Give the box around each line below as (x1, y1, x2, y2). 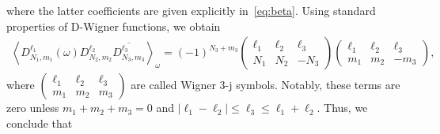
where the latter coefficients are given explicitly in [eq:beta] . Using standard (6, 2, 376, 18)
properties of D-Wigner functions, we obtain (6, 17, 221, 34)
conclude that (6, 114, 73, 131)
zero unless (6, 99, 59, 116)
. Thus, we (317, 99, 368, 116)
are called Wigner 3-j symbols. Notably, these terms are (131, 76, 400, 93)
